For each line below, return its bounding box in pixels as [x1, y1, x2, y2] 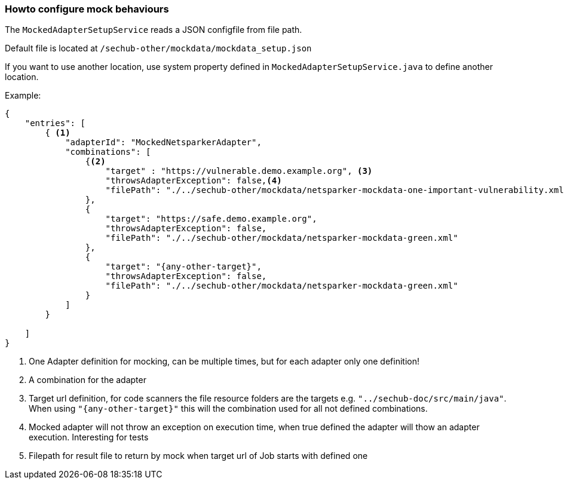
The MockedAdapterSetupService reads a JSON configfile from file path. [5, 24, 302, 35]
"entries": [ [24, 118, 85, 128]
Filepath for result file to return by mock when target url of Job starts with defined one [29, 451, 368, 461]
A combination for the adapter [29, 375, 146, 385]
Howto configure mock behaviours [5, 3, 169, 15]
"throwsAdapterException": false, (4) [105, 176, 282, 186]
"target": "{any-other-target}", [105, 262, 262, 272]
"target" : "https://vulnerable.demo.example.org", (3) [105, 166, 373, 176]
